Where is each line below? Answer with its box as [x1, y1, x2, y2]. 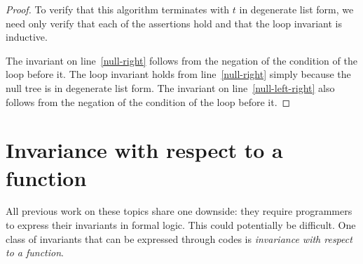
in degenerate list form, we [239, 2, 354, 16]
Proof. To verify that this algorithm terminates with [6, 2, 230, 16]
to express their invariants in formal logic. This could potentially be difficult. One [6, 218, 356, 232]
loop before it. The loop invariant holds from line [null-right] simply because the [6, 67, 351, 81]
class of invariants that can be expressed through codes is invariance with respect [6, 231, 352, 246]
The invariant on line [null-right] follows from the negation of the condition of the [6, 53, 357, 67]
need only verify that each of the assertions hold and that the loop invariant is [6, 15, 342, 30]
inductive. [6, 29, 48, 44]
